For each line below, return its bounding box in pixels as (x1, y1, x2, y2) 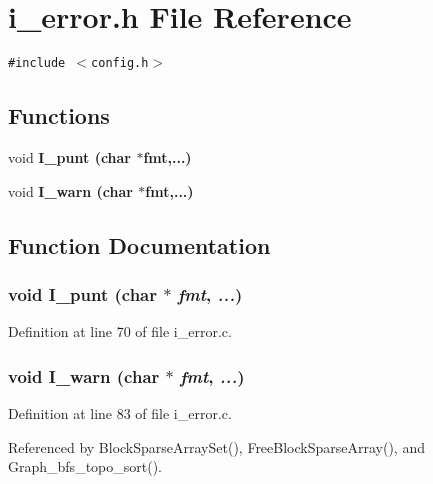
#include (8, 56, 66, 71)
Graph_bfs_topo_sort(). (8, 456, 162, 477)
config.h (91, 56, 149, 71)
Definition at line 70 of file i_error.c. (8, 321, 232, 342)
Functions (8, 100, 110, 131)
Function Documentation (8, 229, 271, 260)
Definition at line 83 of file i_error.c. (8, 402, 232, 423)
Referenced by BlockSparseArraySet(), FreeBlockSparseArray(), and (8, 436, 425, 457)
